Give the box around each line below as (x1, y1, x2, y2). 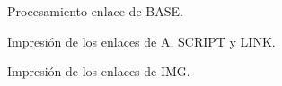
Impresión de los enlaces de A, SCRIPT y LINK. (7, 31, 276, 50)
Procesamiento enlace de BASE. (7, 2, 183, 20)
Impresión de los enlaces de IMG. (7, 62, 190, 81)
